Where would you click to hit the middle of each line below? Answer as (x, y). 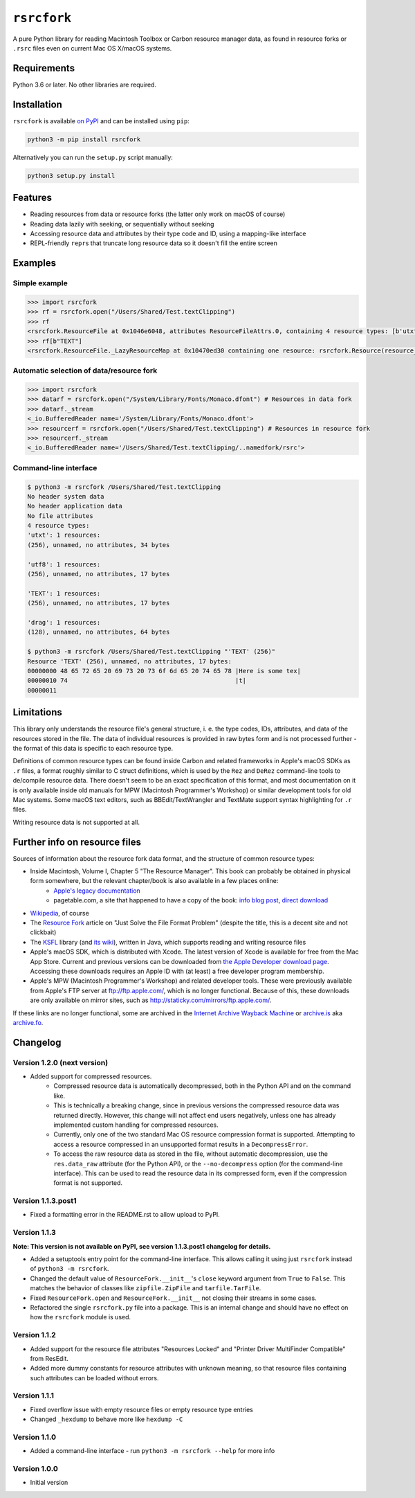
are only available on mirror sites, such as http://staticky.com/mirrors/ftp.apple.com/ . (151, 1000)
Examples (35, 263)
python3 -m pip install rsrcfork (84, 139)
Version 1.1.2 (35, 1335)
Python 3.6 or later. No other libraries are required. (85, 84)
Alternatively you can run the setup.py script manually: (93, 157)
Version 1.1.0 (35, 1437)
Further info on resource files (77, 842)
